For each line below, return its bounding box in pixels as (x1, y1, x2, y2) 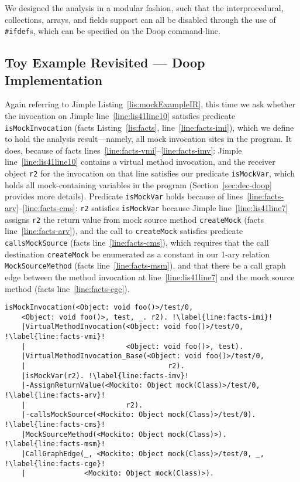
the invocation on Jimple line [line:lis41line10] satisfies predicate (5, 110, 236, 122)
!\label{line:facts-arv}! (5, 391, 105, 399)
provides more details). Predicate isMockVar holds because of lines (5, 190, 243, 202)
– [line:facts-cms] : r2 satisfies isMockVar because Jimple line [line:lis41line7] (18, 201, 288, 213)
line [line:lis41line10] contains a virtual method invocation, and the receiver (5, 155, 275, 168)
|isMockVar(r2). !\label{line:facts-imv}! (21, 371, 189, 380)
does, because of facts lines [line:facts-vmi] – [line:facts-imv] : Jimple (5, 144, 242, 156)
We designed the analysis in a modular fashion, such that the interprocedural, (5, 2, 284, 13)
